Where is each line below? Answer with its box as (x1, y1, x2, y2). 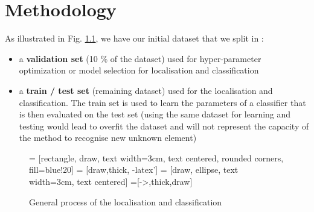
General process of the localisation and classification (29, 195, 222, 208)
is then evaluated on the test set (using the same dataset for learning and (19, 108, 291, 120)
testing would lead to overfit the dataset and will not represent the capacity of (19, 119, 309, 132)
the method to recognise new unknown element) (19, 131, 197, 144)
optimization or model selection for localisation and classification (19, 64, 259, 76)
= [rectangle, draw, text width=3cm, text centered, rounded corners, (29, 151, 284, 164)
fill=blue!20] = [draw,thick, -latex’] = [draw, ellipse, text (29, 163, 239, 176)
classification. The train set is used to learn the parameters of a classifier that (19, 96, 306, 108)
